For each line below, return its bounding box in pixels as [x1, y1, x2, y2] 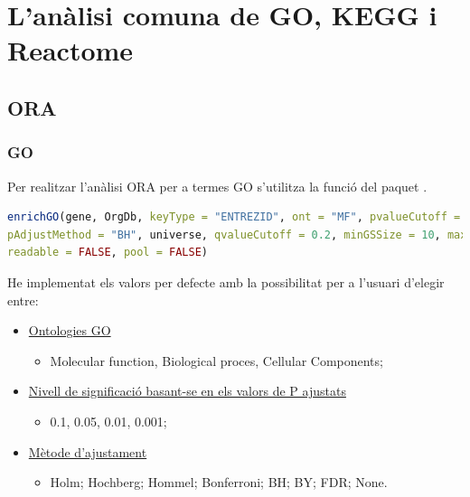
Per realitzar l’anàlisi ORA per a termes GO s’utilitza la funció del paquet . [7, 176, 428, 195]
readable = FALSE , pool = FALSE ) [7, 246, 208, 259]
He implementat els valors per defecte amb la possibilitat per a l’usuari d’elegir [7, 272, 445, 291]
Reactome [7, 32, 134, 69]
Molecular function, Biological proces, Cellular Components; [50, 351, 383, 370]
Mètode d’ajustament [28, 442, 147, 461]
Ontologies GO [28, 321, 111, 340]
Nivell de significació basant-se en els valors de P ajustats [28, 381, 346, 400]
